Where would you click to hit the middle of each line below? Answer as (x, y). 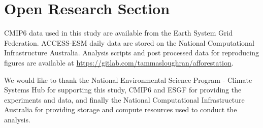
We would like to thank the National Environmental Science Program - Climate (128, 79)
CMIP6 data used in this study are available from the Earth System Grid (119, 33)
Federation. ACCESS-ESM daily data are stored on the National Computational (129, 42)
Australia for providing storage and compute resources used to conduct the (121, 109)
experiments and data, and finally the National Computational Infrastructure (124, 99)
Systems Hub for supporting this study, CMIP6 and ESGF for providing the (123, 90)
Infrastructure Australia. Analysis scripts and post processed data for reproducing (131, 53)
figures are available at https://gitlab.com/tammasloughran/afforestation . (119, 62)
